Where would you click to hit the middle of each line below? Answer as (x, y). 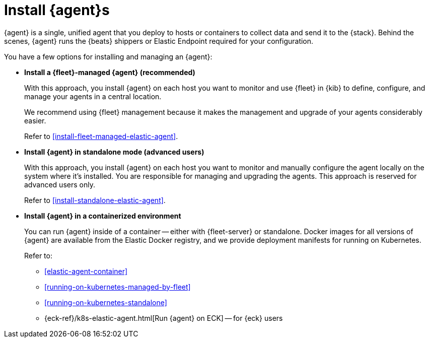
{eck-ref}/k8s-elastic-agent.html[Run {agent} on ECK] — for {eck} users (164, 318)
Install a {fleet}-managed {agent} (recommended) (110, 72)
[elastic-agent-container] (86, 271)
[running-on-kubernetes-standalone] (106, 302)
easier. (35, 120)
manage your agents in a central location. (93, 96)
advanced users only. (60, 184)
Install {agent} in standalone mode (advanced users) (114, 152)
